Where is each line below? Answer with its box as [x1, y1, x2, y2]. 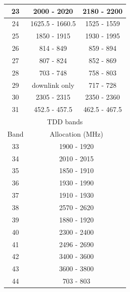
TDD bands [47, 116, 83, 127]
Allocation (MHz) [49, 128, 103, 139]
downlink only [32, 79, 75, 90]
